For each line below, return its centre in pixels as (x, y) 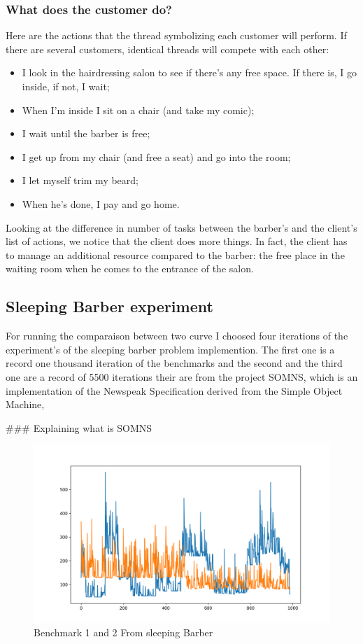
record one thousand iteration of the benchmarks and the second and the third (174, 363)
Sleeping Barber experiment (109, 306)
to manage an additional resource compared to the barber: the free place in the (175, 254)
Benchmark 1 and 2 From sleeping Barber (123, 632)
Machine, (25, 404)
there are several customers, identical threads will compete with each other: (168, 49)
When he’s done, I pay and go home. (101, 203)
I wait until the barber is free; (86, 133)
